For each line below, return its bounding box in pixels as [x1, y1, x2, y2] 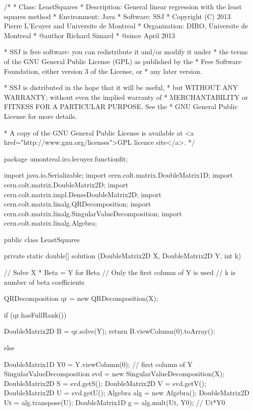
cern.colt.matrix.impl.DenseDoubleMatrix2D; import [4, 189, 161, 199]
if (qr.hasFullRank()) [4, 309, 67, 320]
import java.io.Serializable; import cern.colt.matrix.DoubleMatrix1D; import [4, 170, 233, 180]
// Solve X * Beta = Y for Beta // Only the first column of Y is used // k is [4, 267, 236, 277]
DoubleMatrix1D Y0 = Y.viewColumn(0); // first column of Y [4, 359, 193, 369]
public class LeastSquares [4, 234, 80, 244]
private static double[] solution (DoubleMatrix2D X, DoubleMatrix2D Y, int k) [4, 251, 241, 261]
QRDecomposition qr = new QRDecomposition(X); [4, 293, 159, 303]
